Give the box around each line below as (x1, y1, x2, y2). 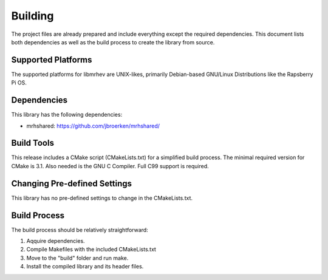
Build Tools (11, 138, 55, 148)
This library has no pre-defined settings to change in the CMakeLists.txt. (11, 194, 193, 202)
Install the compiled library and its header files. (26, 263, 144, 270)
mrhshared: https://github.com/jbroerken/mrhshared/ (26, 122, 160, 129)
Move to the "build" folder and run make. (26, 254, 129, 261)
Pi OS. (11, 79, 27, 86)
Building (11, 9, 54, 22)
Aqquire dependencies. (26, 237, 85, 245)
